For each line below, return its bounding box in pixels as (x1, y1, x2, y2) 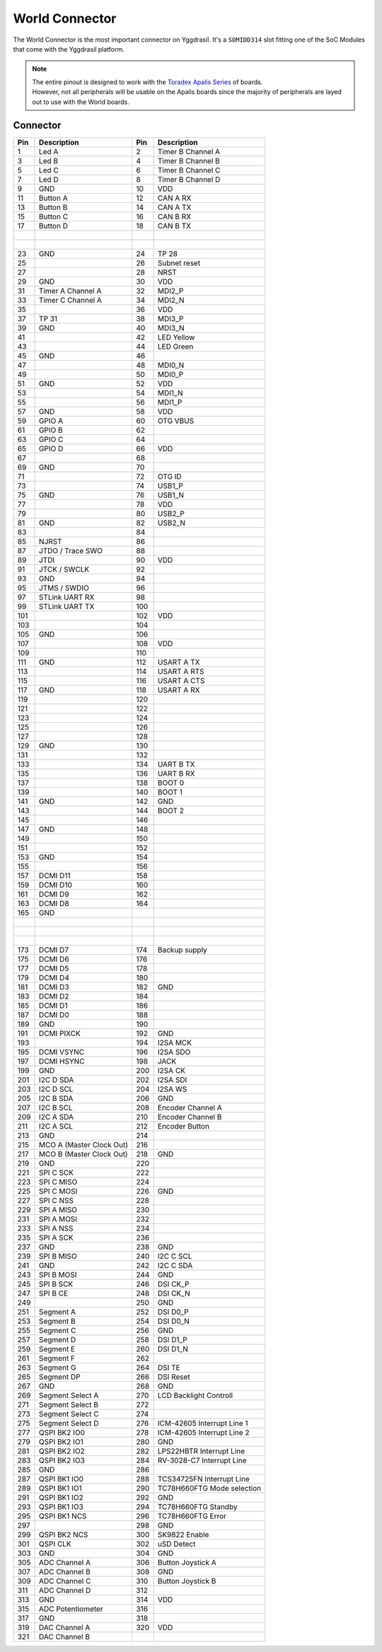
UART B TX (157, 760, 195, 769)
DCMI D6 (39, 955, 70, 965)
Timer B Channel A (157, 147, 221, 157)
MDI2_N (157, 296, 185, 306)
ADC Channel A (39, 1558, 91, 1568)
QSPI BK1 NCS (39, 1511, 87, 1521)
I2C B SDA (39, 1093, 74, 1103)
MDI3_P (157, 314, 184, 324)
